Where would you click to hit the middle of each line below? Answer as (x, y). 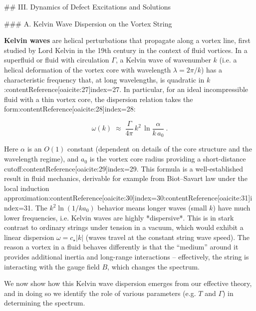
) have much (232, 208)
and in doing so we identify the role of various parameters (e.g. (100, 293)
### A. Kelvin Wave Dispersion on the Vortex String (88, 23)
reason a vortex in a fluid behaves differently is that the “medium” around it (121, 247)
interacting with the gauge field (52, 266)
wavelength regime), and (41, 159)
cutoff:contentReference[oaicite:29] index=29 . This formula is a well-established (124, 168)
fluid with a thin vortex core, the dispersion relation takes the (99, 99)
